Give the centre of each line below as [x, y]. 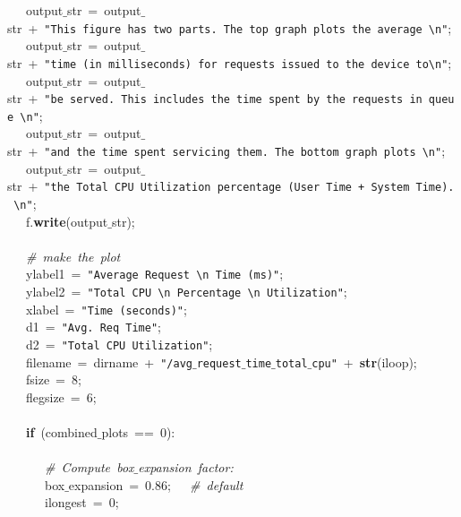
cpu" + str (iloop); [364, 362]
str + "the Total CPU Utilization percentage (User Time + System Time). [231, 186]
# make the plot [73, 256]
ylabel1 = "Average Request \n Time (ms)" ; [154, 274]
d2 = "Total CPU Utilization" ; [119, 344]
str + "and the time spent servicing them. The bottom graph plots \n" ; [226, 151]
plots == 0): [138, 432]
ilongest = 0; [81, 502]
